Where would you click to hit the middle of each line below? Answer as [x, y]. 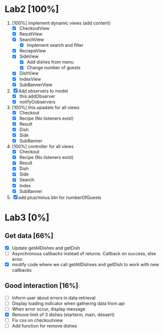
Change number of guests [54, 68]
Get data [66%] [29, 236]
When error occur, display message [49, 309]
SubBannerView [36, 84]
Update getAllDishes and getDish [46, 248]
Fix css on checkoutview [37, 320]
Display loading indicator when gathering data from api [68, 303]
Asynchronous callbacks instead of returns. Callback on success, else [84, 253]
